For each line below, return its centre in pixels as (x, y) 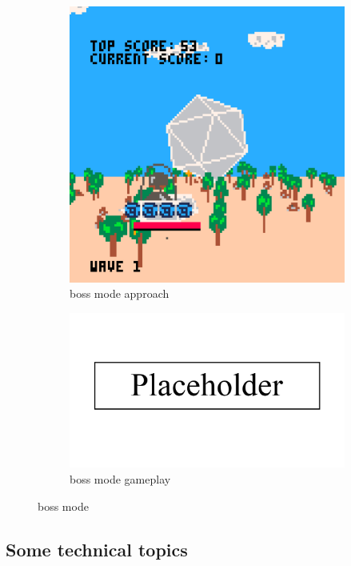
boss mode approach (120, 293)
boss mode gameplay (120, 478)
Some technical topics (97, 549)
